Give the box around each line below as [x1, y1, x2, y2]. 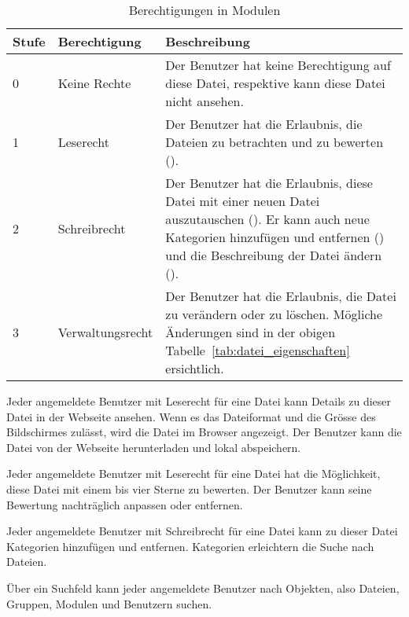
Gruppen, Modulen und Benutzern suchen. [6, 595, 212, 611]
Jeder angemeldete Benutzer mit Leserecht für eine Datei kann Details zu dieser [6, 393, 391, 409]
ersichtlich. [165, 359, 224, 377]
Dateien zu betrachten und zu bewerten [165, 133, 384, 151]
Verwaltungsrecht [57, 323, 153, 341]
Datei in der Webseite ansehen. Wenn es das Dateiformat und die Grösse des [6, 408, 376, 424]
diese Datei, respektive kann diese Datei [165, 74, 385, 92]
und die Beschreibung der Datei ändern [165, 246, 382, 264]
